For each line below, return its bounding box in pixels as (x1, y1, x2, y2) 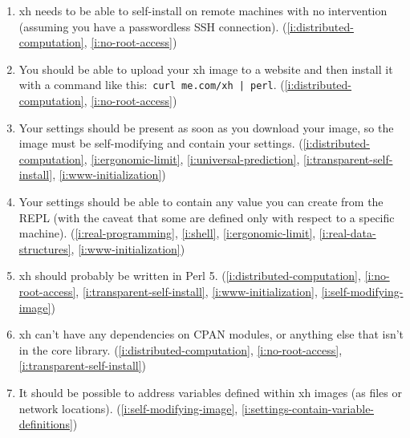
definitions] (18, 416, 73, 432)
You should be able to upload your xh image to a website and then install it (18, 60, 393, 77)
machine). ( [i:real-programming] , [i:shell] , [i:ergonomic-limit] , (18, 225, 316, 241)
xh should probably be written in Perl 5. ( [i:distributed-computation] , (18, 267, 361, 284)
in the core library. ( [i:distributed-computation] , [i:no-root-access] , (18, 341, 343, 358)
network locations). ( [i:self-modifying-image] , (18, 399, 238, 416)
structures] (18, 240, 71, 257)
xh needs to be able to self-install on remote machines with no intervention (18, 2, 388, 18)
